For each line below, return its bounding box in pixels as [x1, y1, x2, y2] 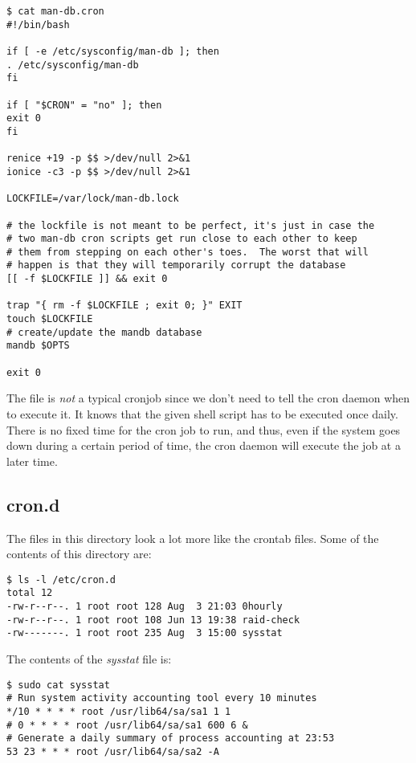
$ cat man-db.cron [6, 6, 104, 17]
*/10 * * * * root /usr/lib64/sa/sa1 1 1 [6, 705, 231, 717]
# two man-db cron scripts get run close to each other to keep [6, 233, 357, 245]
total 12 [6, 587, 53, 599]
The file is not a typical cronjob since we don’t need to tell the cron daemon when [6, 390, 410, 406]
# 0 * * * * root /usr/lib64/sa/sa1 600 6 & [6, 719, 248, 731]
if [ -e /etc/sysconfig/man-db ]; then [6, 45, 219, 57]
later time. [6, 452, 58, 469]
